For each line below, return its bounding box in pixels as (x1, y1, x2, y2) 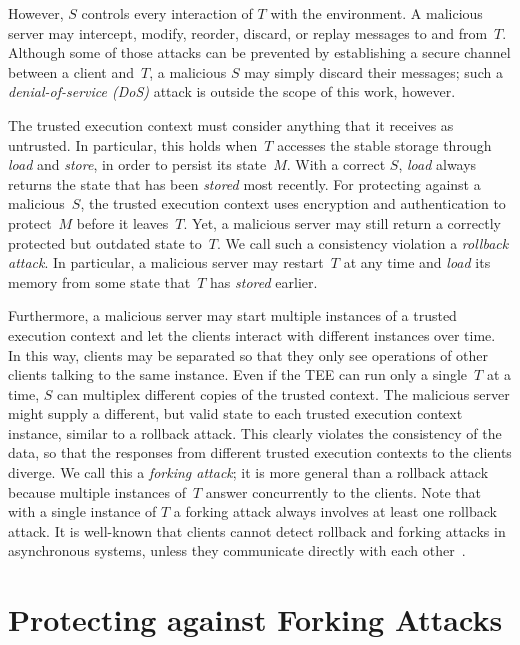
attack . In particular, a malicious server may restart (8, 252, 324, 273)
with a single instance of (8, 501, 157, 522)
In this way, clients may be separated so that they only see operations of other (8, 344, 489, 365)
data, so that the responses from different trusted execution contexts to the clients (8, 442, 512, 463)
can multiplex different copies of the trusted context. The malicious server (57, 383, 510, 404)
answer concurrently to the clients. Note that (205, 481, 481, 502)
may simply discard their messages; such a (244, 61, 503, 82)
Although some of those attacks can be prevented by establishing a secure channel (8, 42, 511, 63)
